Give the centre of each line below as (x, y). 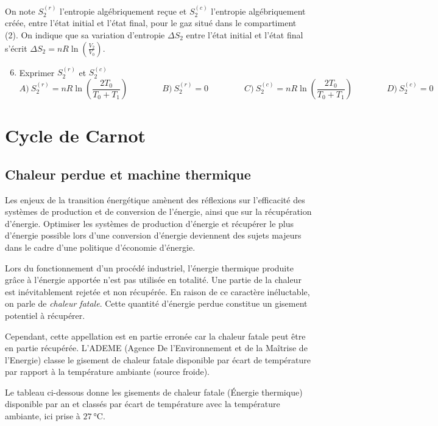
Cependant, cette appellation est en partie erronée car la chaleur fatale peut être (155, 336)
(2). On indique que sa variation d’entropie (85, 35)
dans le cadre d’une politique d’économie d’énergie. (100, 247)
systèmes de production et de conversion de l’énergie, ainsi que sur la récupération (158, 211)
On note (20, 11)
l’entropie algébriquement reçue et (123, 11)
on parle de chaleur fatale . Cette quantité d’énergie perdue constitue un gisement (156, 303)
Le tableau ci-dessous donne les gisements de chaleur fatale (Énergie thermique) (154, 392)
